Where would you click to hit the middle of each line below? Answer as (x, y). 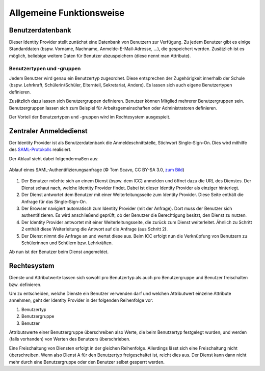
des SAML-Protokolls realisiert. (40, 149)
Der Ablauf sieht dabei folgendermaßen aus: (54, 158)
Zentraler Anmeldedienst (48, 131)
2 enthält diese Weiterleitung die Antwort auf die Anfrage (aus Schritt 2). (94, 229)
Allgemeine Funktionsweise (67, 13)
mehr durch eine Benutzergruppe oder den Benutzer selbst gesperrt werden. (87, 362)
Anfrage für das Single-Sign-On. (54, 201)
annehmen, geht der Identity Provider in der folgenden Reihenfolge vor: (81, 300)
